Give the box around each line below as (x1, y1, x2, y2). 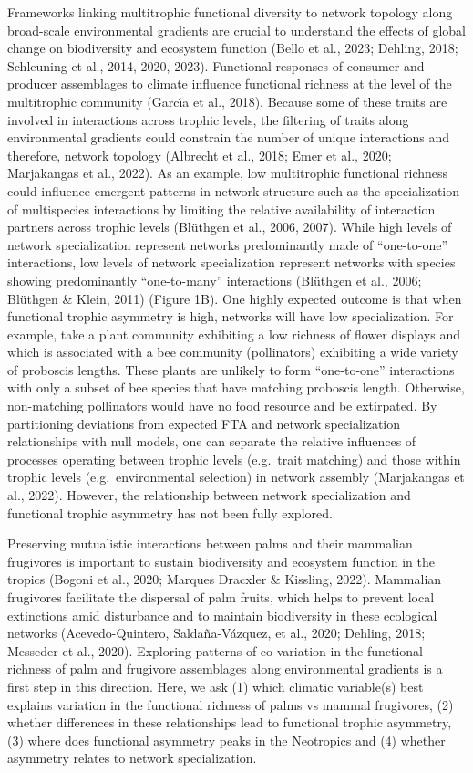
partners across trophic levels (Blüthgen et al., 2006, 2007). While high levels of (7, 217, 452, 236)
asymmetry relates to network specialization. (7, 748, 257, 768)
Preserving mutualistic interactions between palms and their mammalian (7, 534, 413, 553)
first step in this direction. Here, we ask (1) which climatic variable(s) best (7, 676, 424, 695)
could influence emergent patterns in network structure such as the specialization (7, 181, 460, 200)
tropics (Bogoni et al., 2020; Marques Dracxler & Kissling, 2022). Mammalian (7, 569, 442, 589)
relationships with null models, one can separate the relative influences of (7, 432, 416, 451)
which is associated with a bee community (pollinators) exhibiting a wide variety (7, 342, 458, 361)
